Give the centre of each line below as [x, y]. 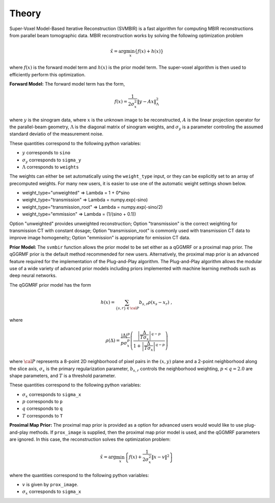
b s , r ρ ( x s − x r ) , [156, 303]
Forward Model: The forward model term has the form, [67, 83]
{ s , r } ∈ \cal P [127, 308]
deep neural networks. [33, 275]
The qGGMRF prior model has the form [50, 285]
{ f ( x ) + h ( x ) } [149, 51]
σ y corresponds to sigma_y [52, 160]
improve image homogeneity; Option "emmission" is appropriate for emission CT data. [100, 238]
